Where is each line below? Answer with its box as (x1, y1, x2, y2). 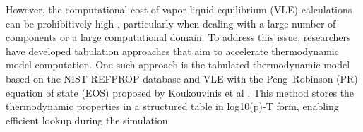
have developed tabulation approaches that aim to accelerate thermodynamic (6, 43, 339, 58)
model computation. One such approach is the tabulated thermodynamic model (6, 57, 350, 72)
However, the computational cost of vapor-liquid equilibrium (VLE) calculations (6, 2, 352, 16)
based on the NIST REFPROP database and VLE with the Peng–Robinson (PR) (6, 71, 358, 85)
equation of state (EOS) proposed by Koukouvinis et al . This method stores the (6, 85, 355, 100)
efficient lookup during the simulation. (6, 112, 171, 127)
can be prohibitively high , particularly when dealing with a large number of (6, 16, 336, 30)
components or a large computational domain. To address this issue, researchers (6, 30, 351, 44)
